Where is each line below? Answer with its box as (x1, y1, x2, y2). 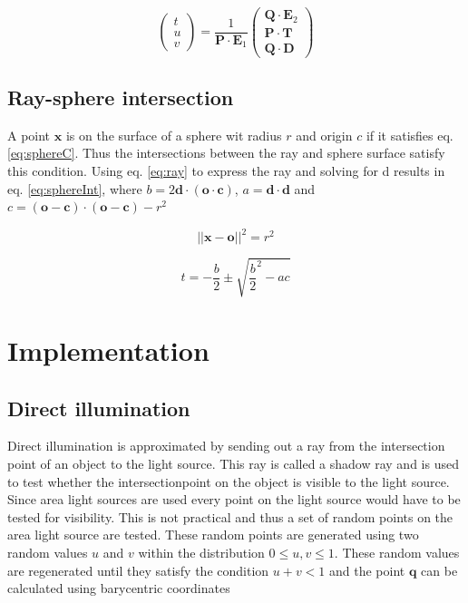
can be (421, 560, 458, 579)
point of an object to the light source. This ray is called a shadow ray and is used (7, 454, 459, 473)
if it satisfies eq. (366, 125, 453, 144)
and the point (328, 560, 405, 579)
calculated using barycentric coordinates (7, 579, 230, 598)
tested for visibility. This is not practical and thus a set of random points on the (7, 507, 453, 526)
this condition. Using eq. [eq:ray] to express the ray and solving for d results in (7, 161, 445, 180)
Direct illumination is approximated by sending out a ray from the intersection (7, 436, 445, 455)
